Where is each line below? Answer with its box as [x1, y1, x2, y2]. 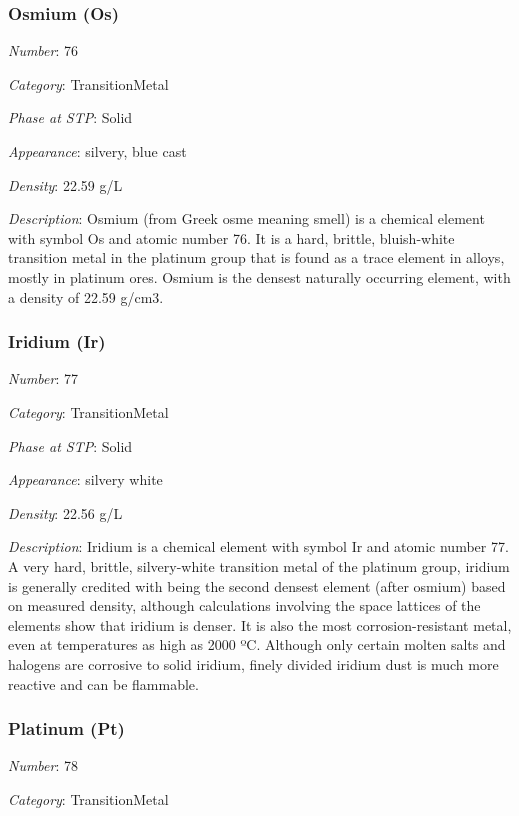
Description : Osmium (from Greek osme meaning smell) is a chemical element [8, 208, 485, 229]
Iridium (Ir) [8, 329, 106, 354]
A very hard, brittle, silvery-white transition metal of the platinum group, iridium [8, 555, 510, 576]
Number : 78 [8, 755, 79, 776]
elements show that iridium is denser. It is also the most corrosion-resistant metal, [8, 614, 512, 635]
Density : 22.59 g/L [8, 174, 123, 195]
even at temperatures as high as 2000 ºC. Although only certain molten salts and [8, 634, 506, 655]
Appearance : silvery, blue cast [8, 141, 187, 161]
